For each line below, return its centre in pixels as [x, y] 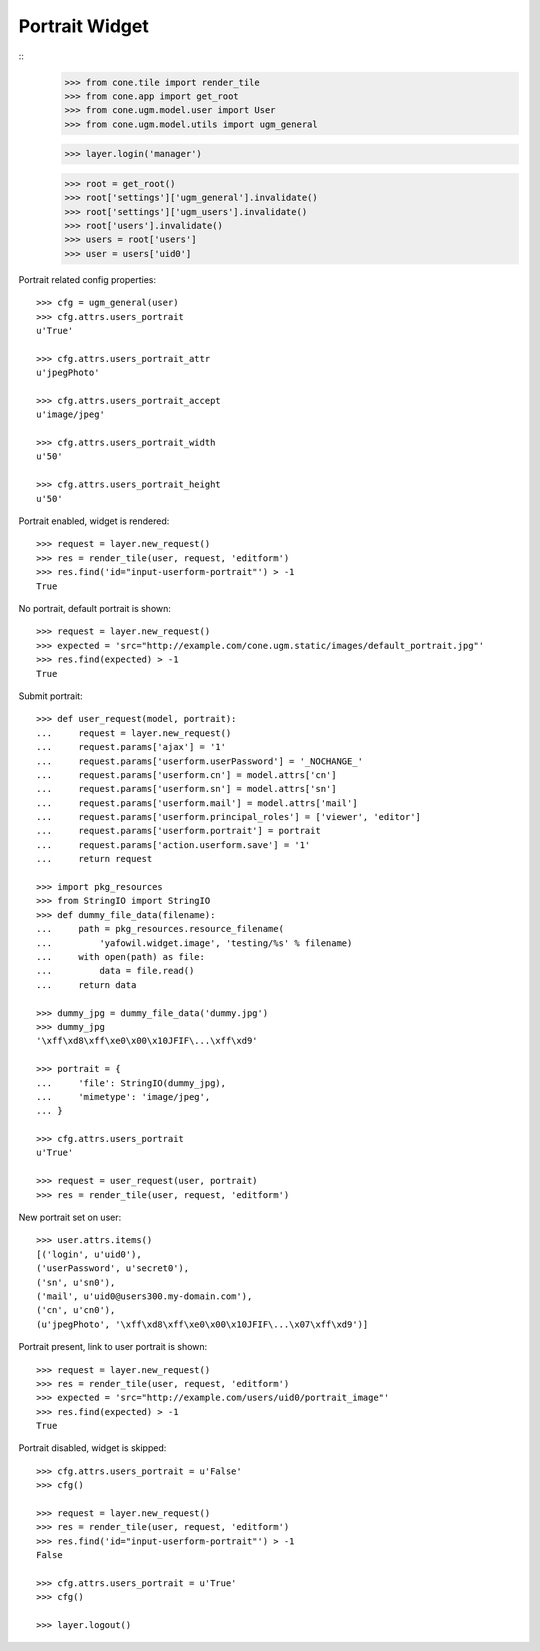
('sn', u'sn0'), [76, 1282]
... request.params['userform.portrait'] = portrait [179, 831]
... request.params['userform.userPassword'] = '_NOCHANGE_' [200, 761]
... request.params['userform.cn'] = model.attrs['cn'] [186, 774]
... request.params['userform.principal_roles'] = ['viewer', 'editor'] [229, 817]
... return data [86, 984]
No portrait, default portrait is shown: [95, 608]
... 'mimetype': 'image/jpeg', [123, 1096]
